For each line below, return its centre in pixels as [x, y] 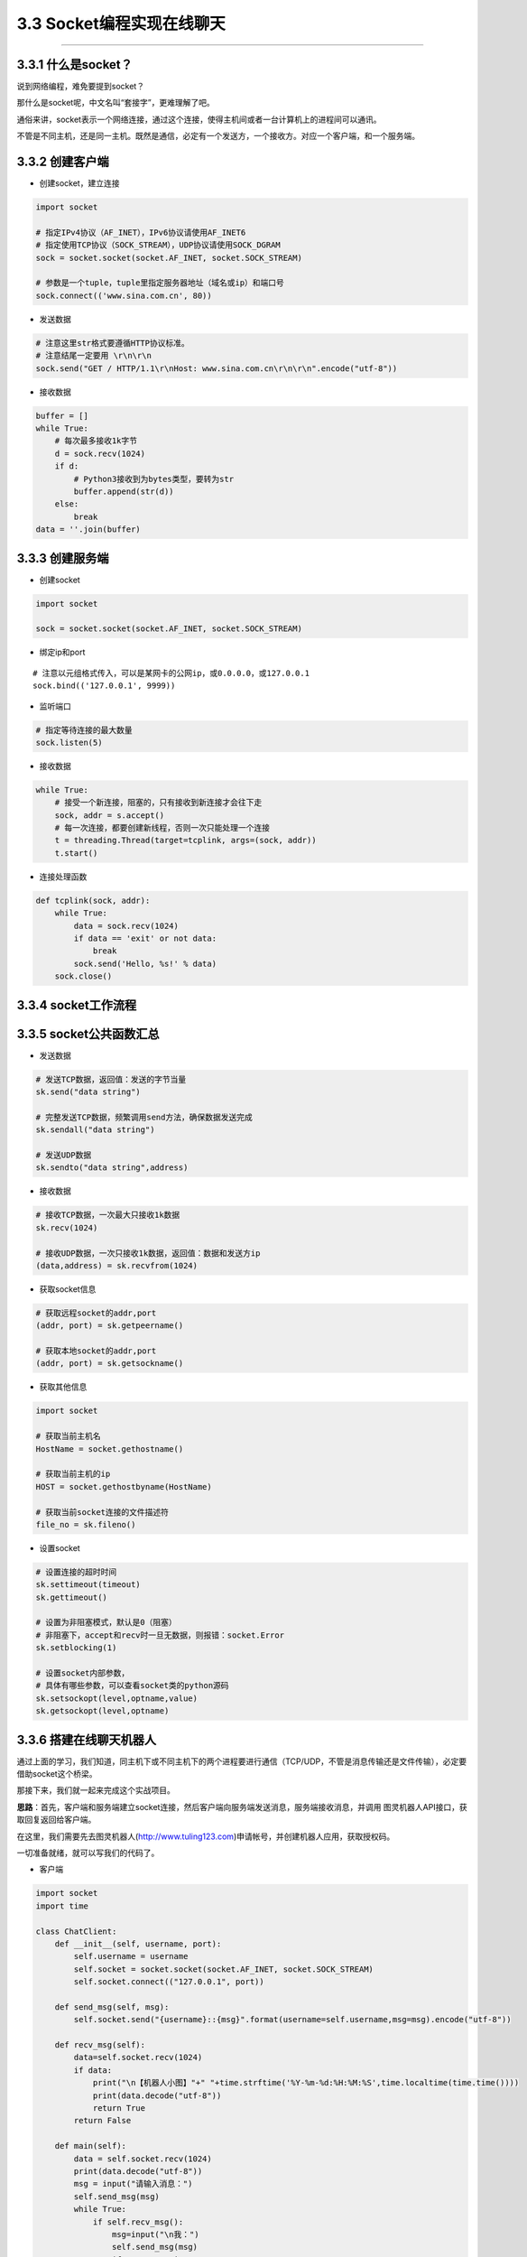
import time [62, 1906]
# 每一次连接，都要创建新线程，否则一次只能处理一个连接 [162, 828]
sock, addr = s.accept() [110, 815]
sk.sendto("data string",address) [112, 1168]
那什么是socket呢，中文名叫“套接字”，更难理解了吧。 [116, 103]
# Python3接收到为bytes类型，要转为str [154, 479]
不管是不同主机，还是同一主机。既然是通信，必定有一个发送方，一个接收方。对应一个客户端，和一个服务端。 [218, 136]
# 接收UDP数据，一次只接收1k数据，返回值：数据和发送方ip [148, 1253]
